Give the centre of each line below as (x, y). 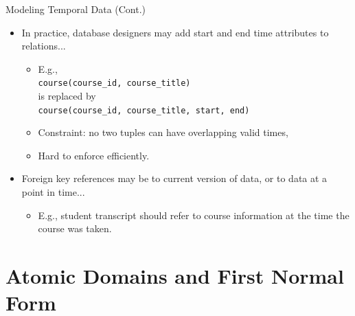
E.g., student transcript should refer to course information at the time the (194, 215)
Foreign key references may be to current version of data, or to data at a (174, 178)
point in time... (53, 192)
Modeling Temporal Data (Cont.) (76, 9)
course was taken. (75, 228)
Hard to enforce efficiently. (94, 155)
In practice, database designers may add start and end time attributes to (175, 32)
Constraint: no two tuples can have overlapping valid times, (163, 132)
